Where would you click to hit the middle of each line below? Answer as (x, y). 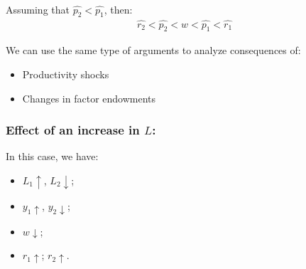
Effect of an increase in (73, 130)
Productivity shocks (66, 74)
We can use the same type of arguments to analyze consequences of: (153, 50)
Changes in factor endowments (89, 98)
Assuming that (38, 9)
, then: (118, 9)
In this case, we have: (52, 156)
